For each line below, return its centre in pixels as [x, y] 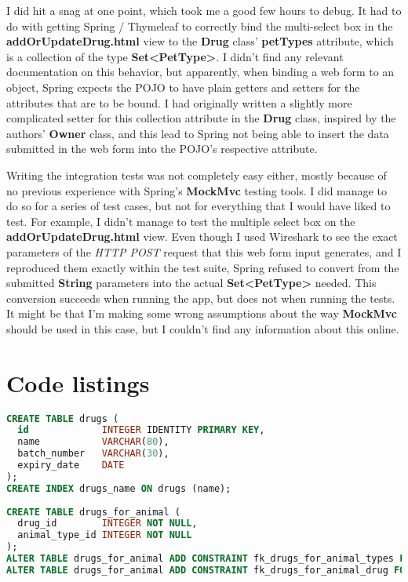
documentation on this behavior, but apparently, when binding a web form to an [200, 72]
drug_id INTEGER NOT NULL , [107, 524]
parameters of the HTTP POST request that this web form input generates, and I [204, 251]
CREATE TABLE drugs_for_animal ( [93, 512]
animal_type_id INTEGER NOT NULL [105, 535]
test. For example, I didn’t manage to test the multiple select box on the [181, 221]
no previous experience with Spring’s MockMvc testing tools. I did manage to [197, 190]
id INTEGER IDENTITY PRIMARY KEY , [141, 430]
